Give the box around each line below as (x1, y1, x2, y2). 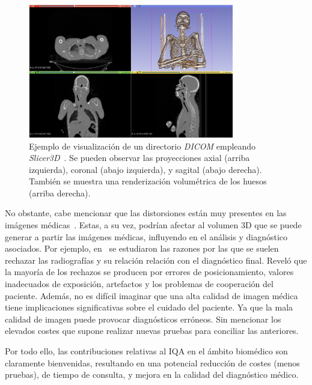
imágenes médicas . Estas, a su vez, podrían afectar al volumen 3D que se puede (5, 219, 302, 231)
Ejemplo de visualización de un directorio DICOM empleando (29, 139, 256, 152)
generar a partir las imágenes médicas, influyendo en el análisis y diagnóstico (5, 230, 287, 243)
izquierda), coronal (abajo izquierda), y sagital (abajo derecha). (29, 163, 262, 175)
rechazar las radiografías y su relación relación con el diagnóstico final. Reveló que (5, 253, 307, 266)
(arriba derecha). (29, 186, 91, 199)
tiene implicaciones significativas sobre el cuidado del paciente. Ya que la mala (5, 301, 293, 314)
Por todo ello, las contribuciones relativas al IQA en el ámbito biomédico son (5, 345, 288, 357)
